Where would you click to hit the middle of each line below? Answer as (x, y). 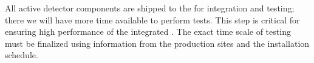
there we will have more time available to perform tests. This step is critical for (152, 19)
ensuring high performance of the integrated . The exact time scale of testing (148, 31)
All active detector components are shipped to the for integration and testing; (150, 8)
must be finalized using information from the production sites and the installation (157, 43)
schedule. (22, 55)
